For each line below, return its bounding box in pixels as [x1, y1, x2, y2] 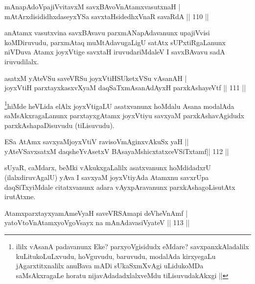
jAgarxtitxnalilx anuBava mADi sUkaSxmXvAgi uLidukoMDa [16, 260, 204, 271]
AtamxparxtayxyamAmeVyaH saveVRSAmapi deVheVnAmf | [4, 207, 188, 218]
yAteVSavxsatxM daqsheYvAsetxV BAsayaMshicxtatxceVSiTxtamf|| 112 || [4, 146, 229, 156]
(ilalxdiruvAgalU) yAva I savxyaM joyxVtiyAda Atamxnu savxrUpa [4, 172, 209, 182]
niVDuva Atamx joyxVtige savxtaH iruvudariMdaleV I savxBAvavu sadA [4, 47, 225, 57]
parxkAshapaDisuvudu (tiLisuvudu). [4, 120, 115, 130]
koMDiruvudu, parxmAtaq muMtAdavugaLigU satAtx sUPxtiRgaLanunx [4, 37, 226, 47]
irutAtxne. [4, 191, 36, 202]
